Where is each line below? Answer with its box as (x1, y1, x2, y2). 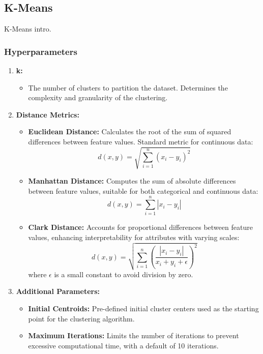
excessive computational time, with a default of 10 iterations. (28, 340, 219, 350)
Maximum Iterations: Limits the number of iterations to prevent (28, 330, 239, 341)
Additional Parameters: (16, 286, 100, 297)
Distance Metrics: (16, 109, 79, 120)
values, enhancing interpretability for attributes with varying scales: (28, 232, 240, 243)
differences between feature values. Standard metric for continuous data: (28, 136, 253, 146)
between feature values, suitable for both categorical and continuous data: (28, 185, 258, 196)
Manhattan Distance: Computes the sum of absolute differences (28, 175, 236, 186)
